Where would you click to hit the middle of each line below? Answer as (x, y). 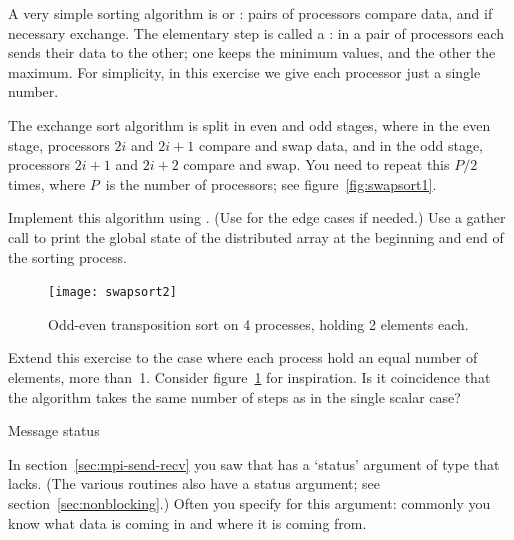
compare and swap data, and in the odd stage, (340, 144)
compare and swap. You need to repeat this (316, 164)
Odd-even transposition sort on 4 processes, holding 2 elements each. (258, 323)
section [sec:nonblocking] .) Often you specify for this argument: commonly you (249, 502)
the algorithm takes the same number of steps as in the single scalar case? (234, 396)
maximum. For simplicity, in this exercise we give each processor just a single (244, 71)
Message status (54, 430)
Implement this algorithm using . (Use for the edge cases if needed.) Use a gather (257, 217)
